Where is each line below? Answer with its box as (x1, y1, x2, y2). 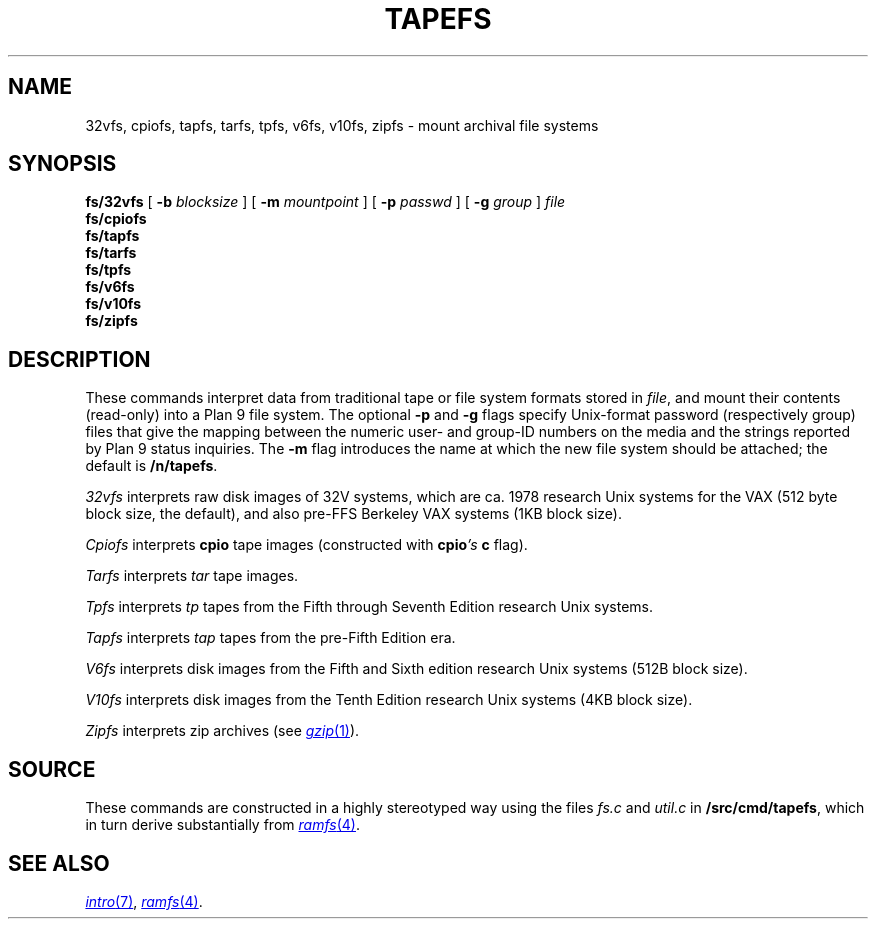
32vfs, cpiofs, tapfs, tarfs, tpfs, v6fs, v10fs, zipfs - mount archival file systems (85, 116, 599, 134)
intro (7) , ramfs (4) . (85, 892, 203, 910)
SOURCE (8, 756, 96, 782)
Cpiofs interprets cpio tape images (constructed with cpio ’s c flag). (85, 536, 528, 554)
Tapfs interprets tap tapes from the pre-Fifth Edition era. (85, 629, 456, 647)
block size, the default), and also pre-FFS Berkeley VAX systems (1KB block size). (85, 505, 622, 523)
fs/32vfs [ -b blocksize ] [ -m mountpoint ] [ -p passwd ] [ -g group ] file (85, 193, 566, 211)
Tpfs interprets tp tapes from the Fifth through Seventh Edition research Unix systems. (85, 598, 654, 616)
